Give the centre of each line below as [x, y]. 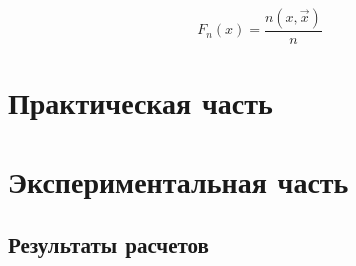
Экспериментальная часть [178, 180]
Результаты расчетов [108, 244]
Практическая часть [140, 102]
